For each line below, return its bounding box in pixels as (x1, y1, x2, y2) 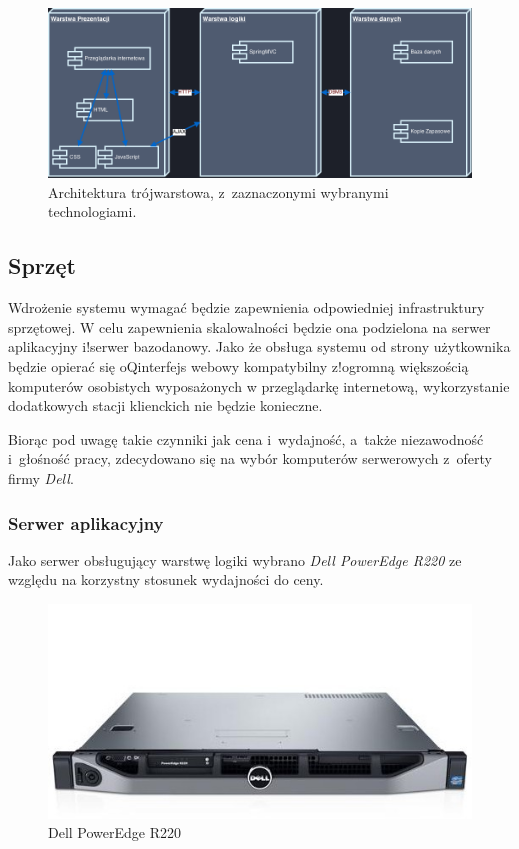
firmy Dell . (8, 468, 74, 489)
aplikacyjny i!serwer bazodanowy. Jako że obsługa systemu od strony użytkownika (8, 336, 511, 357)
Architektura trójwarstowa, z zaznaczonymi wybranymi (48, 181, 389, 202)
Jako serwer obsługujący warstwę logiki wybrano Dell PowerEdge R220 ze (8, 549, 462, 570)
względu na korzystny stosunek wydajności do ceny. (8, 569, 324, 590)
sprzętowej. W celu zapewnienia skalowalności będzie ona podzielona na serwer (8, 316, 491, 337)
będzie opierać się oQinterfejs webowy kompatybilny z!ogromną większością (8, 356, 469, 377)
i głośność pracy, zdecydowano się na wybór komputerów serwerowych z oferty (8, 448, 492, 469)
